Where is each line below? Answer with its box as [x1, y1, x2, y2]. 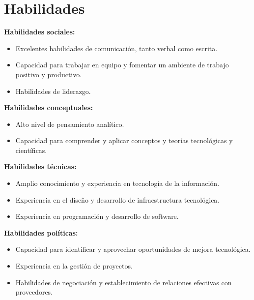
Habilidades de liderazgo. [15, 86, 91, 96]
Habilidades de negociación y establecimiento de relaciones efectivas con [15, 277, 232, 287]
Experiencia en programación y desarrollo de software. [15, 211, 179, 221]
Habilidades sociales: [4, 27, 75, 37]
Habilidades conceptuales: [4, 102, 93, 113]
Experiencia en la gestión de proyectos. [15, 261, 133, 271]
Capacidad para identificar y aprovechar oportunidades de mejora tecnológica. [15, 244, 251, 254]
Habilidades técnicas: [4, 161, 77, 172]
